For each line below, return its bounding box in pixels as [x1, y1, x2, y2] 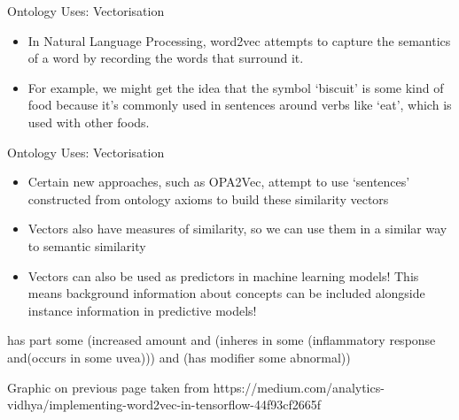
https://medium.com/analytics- [213, 378, 385, 396]
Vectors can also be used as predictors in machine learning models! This [27, 266, 419, 285]
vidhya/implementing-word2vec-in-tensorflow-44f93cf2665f [7, 395, 322, 414]
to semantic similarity [27, 236, 146, 255]
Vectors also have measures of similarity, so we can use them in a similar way [27, 219, 447, 238]
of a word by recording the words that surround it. [27, 49, 304, 67]
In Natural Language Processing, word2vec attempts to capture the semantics [27, 31, 451, 50]
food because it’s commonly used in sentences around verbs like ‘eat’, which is [27, 95, 452, 114]
